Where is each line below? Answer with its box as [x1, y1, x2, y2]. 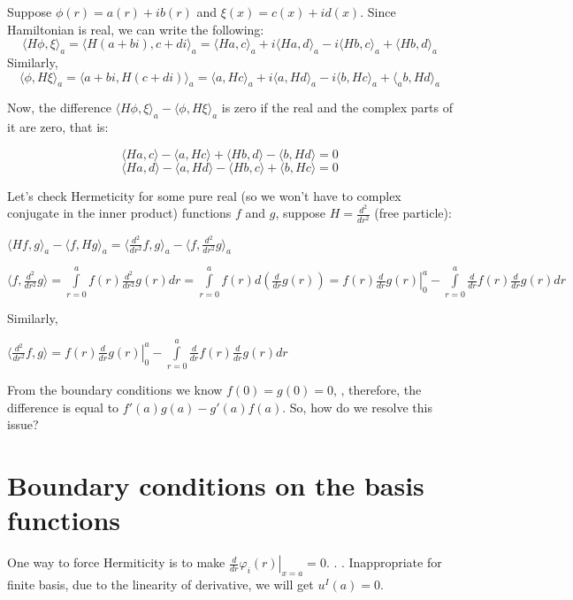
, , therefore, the [332, 381, 422, 399]
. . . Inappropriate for [325, 553, 442, 572]
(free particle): [374, 204, 452, 222]
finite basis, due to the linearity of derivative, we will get [7, 575, 314, 594]
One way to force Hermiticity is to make [7, 553, 225, 572]
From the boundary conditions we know [7, 381, 223, 399]
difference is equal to [7, 397, 119, 416]
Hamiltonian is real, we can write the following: [7, 19, 264, 38]
